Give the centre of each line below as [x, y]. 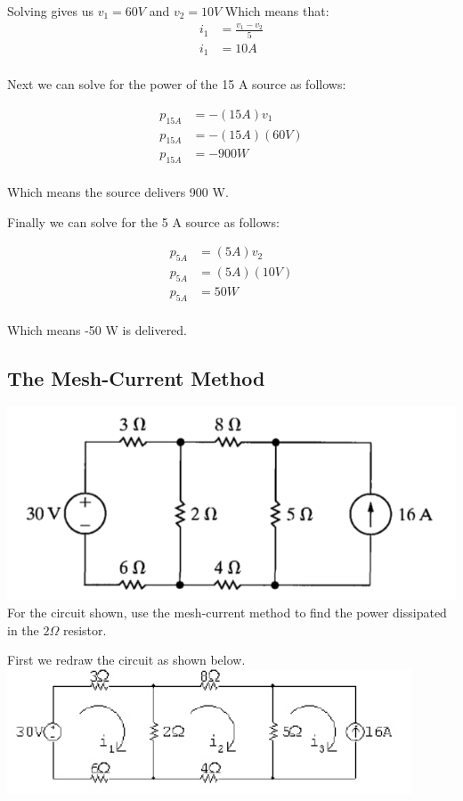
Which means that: [277, 11]
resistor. [85, 629]
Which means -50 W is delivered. [97, 329]
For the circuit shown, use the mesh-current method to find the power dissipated [227, 613]
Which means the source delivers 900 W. [118, 192]
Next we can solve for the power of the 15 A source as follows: [177, 84]
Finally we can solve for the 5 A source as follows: [143, 221]
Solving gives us [50, 11]
